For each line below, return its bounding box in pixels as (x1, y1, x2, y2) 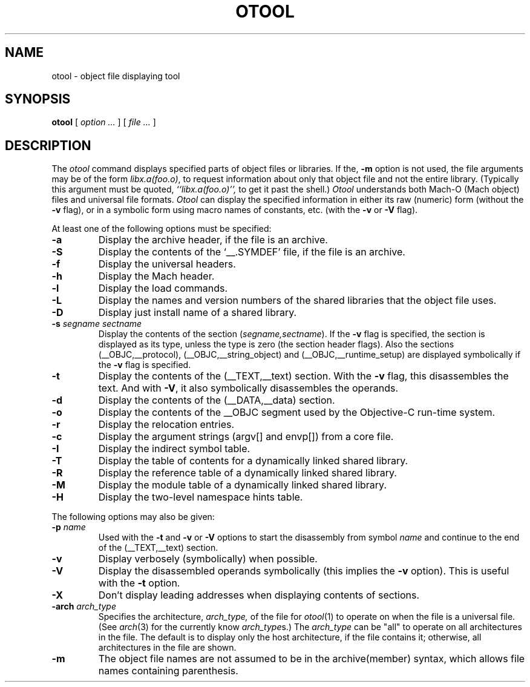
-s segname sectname (51, 318, 142, 329)
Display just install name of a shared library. (98, 306, 297, 319)
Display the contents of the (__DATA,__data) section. (98, 394, 335, 407)
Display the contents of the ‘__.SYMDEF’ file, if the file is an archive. (98, 246, 405, 258)
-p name (51, 522, 86, 533)
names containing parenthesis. (98, 665, 238, 677)
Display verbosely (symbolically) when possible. (98, 553, 318, 565)
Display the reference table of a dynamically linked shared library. (98, 467, 397, 479)
